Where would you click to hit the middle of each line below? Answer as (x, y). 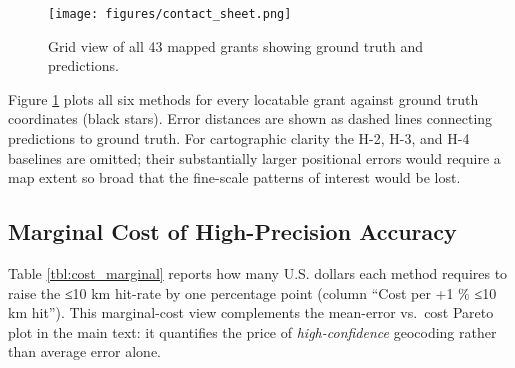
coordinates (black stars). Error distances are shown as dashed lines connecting (250, 118)
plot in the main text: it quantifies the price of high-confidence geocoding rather (252, 331)
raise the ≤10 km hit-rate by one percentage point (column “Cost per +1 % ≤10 (252, 292)
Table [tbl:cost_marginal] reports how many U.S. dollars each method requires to (258, 273)
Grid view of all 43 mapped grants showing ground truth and (235, 45)
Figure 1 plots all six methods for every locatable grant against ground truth (243, 98)
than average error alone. (84, 351)
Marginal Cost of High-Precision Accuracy (232, 231)
